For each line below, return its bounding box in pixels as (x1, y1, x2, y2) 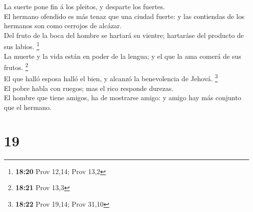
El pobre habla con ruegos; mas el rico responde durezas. (4, 83, 174, 93)
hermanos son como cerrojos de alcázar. (4, 20, 122, 31)
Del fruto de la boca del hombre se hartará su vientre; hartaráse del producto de (4, 30, 244, 40)
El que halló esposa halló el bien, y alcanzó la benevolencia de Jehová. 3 (4, 72, 218, 84)
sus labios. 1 (4, 40, 39, 52)
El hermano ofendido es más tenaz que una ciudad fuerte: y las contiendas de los (4, 11, 245, 21)
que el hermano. (4, 102, 52, 112)
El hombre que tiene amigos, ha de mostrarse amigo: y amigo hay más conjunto (4, 92, 241, 103)
